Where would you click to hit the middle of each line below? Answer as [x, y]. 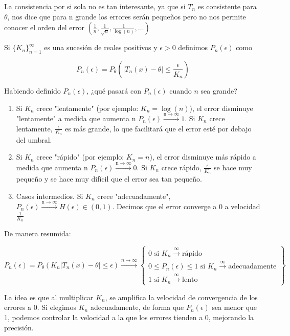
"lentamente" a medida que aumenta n [76, 118]
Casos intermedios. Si [50, 196]
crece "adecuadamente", [134, 196]
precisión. [19, 327]
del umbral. [34, 139]
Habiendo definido [32, 90]
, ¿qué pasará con [114, 90]
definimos [193, 47]
